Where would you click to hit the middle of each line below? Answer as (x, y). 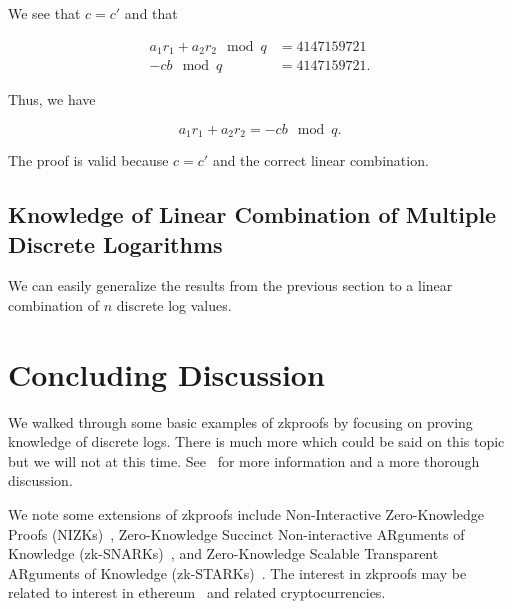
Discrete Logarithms (115, 243)
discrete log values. (174, 304)
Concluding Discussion (166, 373)
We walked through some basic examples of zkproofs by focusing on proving (240, 421)
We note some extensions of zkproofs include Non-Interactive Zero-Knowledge (246, 514)
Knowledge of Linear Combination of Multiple (252, 214)
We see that (44, 13)
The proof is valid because (88, 160)
